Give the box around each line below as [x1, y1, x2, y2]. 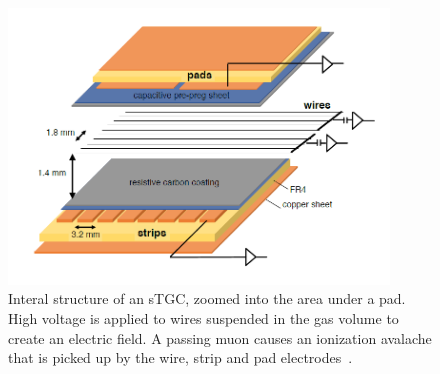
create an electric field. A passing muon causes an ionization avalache [8, 327, 432, 348]
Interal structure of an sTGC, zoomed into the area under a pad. [8, 288, 406, 309]
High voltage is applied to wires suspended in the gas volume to [8, 307, 399, 328]
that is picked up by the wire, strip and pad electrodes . [8, 347, 353, 368]
